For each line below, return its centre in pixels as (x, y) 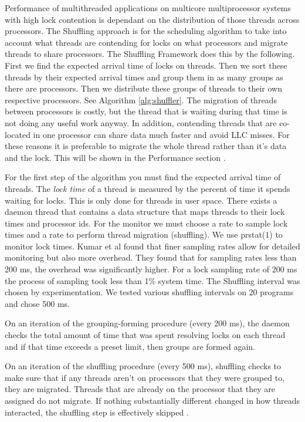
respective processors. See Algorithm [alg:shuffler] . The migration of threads (141, 99)
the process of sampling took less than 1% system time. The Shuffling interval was (152, 280)
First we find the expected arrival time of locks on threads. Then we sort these (146, 65)
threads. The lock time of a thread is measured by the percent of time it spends (148, 188)
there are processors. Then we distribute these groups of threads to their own (143, 88)
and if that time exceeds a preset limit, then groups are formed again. (130, 346)
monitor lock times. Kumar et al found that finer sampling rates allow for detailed (152, 246)
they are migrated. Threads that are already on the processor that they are (140, 389)
